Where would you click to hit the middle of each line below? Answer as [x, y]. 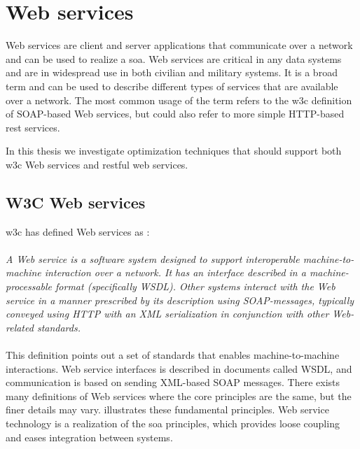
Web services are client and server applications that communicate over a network [179, 45]
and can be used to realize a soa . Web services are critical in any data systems [174, 58]
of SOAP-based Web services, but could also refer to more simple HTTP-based [175, 114]
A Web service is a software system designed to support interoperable [153, 258]
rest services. [33, 127]
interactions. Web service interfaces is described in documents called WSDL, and [179, 368]
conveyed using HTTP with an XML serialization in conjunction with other [167, 314]
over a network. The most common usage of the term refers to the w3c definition [179, 100]
